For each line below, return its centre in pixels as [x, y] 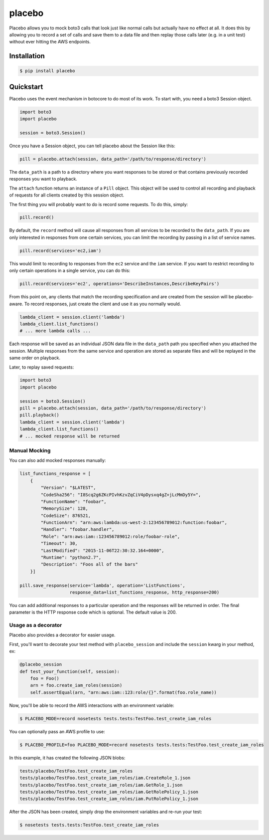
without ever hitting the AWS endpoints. [50, 42]
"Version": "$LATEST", [68, 488]
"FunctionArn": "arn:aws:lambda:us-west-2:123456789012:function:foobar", [134, 523]
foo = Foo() [45, 679]
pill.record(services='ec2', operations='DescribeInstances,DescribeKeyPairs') [120, 284]
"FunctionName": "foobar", [73, 502]
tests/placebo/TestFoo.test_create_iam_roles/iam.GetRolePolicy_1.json [109, 792]
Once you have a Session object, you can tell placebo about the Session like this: [92, 146]
